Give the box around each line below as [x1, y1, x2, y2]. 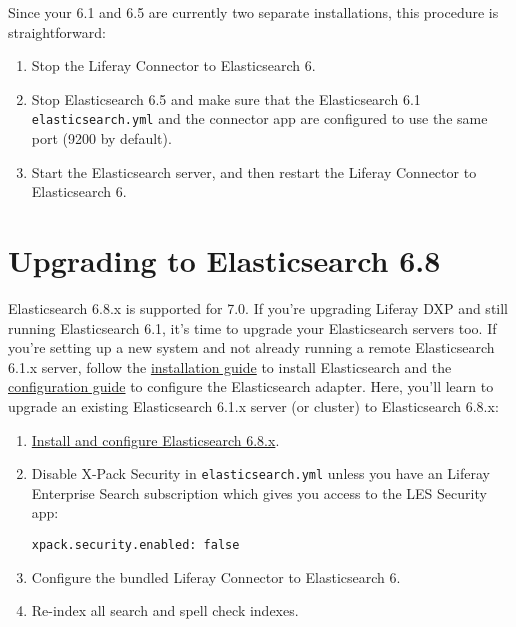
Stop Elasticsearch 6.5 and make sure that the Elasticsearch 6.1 [31, 88, 421, 109]
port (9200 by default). [31, 128, 172, 149]
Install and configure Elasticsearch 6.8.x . [31, 429, 280, 450]
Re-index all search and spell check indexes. [31, 600, 299, 621]
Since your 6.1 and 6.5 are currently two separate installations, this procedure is [8, 2, 499, 22]
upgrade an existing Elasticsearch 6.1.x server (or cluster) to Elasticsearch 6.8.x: [8, 395, 499, 416]
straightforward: [8, 21, 106, 42]
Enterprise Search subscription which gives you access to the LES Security [31, 482, 487, 503]
